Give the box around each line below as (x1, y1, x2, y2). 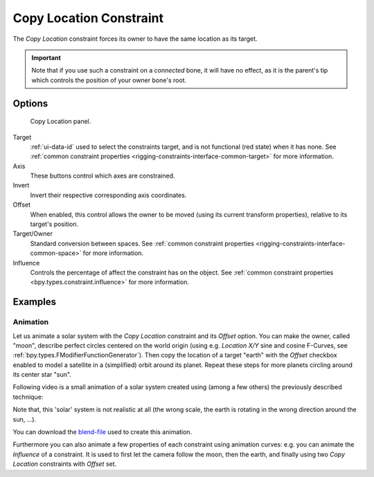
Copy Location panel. (30, 118, 91, 126)
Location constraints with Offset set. (12, 460, 117, 468)
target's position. (30, 220, 79, 228)
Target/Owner (12, 230, 53, 238)
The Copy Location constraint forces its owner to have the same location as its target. (12, 35, 258, 43)
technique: (12, 393, 44, 401)
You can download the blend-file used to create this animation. (12, 428, 193, 436)
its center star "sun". (12, 371, 72, 379)
